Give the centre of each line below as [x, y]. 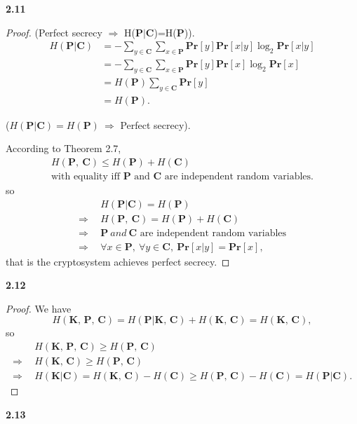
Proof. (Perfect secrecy [54, 32]
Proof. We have [39, 308]
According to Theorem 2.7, [63, 148]
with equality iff [86, 176]
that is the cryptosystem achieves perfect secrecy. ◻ [118, 261]
